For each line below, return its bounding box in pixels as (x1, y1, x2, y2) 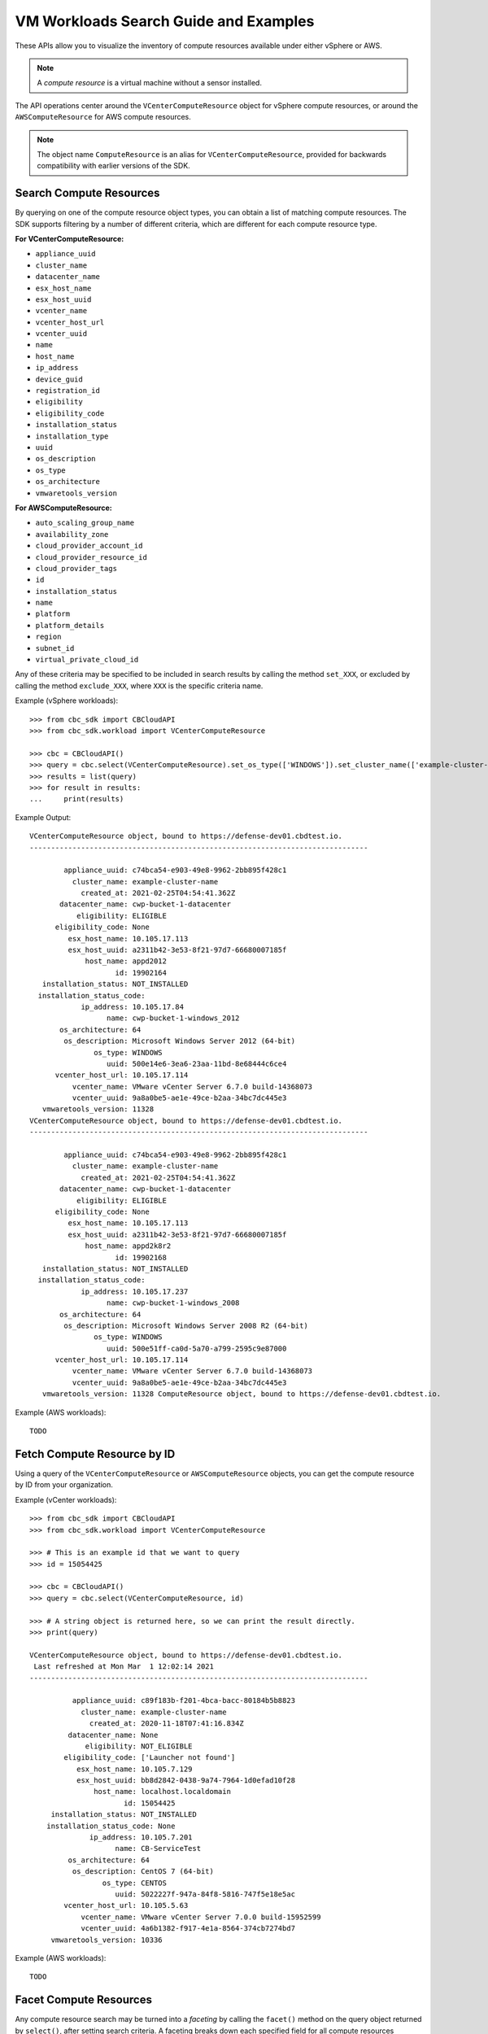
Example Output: (15, 812, 72, 822)
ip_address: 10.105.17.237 (81, 1286, 189, 1296)
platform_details (35, 621, 105, 630)
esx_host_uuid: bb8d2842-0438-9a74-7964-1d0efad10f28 (76, 1776, 296, 1785)
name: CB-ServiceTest (115, 1844, 202, 1853)
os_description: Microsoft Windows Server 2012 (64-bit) (63, 1037, 296, 1045)
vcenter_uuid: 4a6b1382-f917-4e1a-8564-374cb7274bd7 (81, 1924, 296, 1933)
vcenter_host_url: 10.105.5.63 (63, 1901, 189, 1910)
